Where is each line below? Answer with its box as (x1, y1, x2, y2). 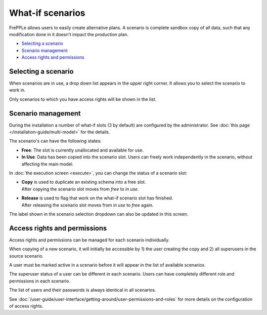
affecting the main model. (21, 161, 74, 167)
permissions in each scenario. (9, 278, 70, 284)
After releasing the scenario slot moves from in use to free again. (21, 202, 154, 208)
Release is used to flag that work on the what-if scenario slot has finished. (21, 195, 173, 201)
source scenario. (9, 253, 44, 259)
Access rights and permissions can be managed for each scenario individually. (9, 237, 170, 243)
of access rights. (9, 303, 44, 309)
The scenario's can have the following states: (9, 138, 102, 144)
